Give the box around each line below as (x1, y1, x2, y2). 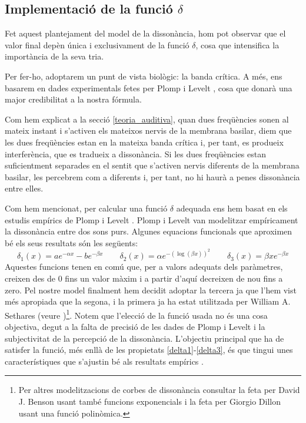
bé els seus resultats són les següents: (5, 236, 138, 249)
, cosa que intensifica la (195, 38, 280, 51)
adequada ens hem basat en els (176, 201, 288, 214)
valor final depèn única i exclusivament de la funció (5, 38, 189, 51)
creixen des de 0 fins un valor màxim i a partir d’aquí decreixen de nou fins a (5, 272, 283, 284)
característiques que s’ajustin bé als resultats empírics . (5, 355, 204, 367)
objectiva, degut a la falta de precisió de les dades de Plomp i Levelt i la (5, 320, 265, 332)
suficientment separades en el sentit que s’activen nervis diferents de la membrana (5, 159, 300, 171)
